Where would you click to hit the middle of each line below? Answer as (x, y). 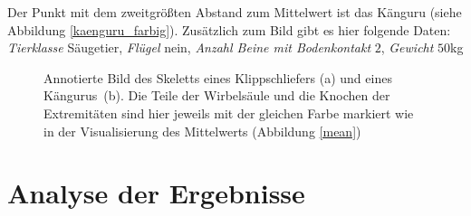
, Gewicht (407, 47)
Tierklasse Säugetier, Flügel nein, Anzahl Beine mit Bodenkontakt (189, 47)
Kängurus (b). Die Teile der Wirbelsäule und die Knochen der (217, 95)
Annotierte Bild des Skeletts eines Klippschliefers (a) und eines (218, 77)
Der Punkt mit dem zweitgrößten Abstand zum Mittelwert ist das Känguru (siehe (235, 12)
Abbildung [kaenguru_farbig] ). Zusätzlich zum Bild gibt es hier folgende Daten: (229, 29)
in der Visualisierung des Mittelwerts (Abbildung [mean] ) (202, 131)
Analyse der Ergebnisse (156, 193)
